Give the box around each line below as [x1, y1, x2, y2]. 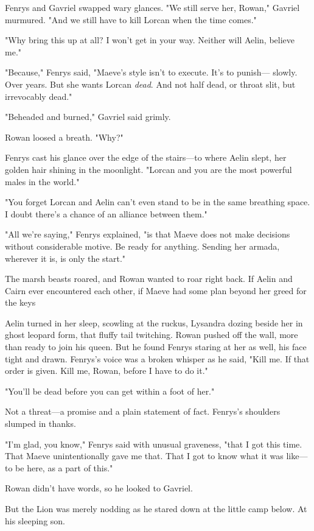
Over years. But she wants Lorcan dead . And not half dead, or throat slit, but [5, 77, 296, 90]
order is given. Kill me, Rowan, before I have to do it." [5, 364, 208, 377]
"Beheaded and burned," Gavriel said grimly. [5, 110, 171, 123]
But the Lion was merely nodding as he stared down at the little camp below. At [5, 502, 307, 515]
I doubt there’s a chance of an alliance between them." [5, 207, 208, 220]
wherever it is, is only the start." [5, 251, 126, 264]
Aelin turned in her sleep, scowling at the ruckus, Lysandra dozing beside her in [5, 316, 303, 329]
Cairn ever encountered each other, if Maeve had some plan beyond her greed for [5, 284, 307, 297]
